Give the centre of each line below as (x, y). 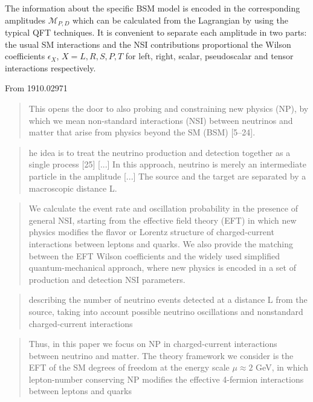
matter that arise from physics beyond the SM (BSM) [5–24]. (142, 132)
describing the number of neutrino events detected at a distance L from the (168, 300)
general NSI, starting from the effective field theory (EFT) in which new (163, 220)
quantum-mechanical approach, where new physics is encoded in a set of (162, 267)
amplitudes (25, 20)
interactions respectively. (50, 67)
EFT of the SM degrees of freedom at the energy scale (129, 367)
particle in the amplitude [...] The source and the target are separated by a (167, 176)
